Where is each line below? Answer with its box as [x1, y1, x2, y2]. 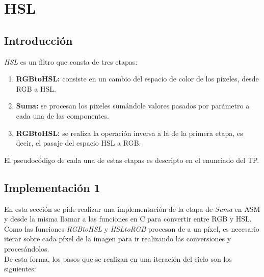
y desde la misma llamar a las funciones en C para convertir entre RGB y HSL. [4, 213, 252, 224]
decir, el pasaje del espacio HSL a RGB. [16, 137, 141, 148]
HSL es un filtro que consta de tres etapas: [4, 56, 138, 67]
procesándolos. [4, 243, 49, 254]
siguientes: [4, 263, 36, 274]
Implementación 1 [4, 179, 100, 195]
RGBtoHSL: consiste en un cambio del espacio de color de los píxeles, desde [16, 73, 259, 84]
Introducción [4, 32, 73, 48]
